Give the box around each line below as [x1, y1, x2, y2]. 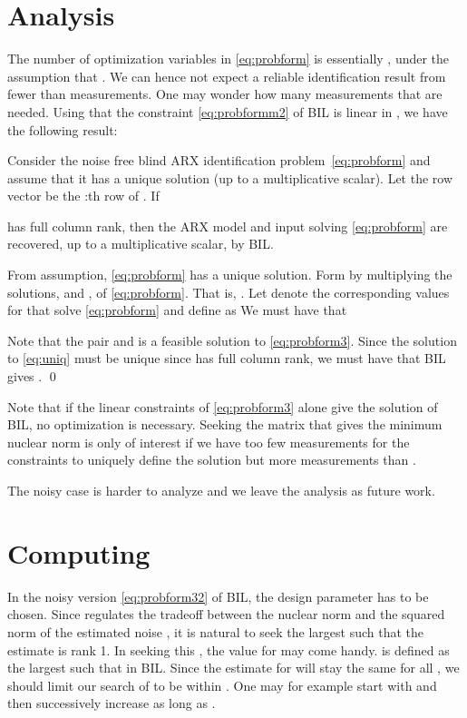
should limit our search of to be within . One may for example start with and [7, 675, 437, 694]
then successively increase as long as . [7, 693, 216, 713]
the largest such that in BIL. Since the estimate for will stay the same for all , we [7, 658, 460, 677]
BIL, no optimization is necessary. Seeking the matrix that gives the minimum [7, 415, 443, 434]
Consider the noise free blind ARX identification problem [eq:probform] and [7, 151, 431, 170]
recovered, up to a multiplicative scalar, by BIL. [7, 234, 274, 253]
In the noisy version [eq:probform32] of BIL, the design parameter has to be [7, 586, 429, 605]
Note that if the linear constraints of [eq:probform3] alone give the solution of [7, 397, 438, 416]
